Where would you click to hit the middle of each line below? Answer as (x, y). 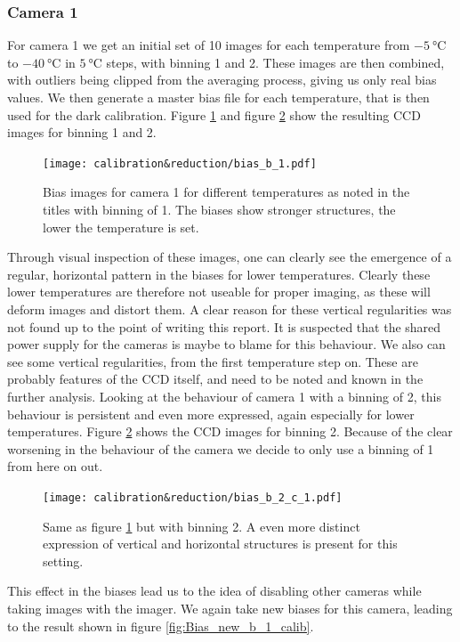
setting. (63, 561)
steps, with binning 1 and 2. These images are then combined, (275, 62)
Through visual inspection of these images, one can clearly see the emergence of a (230, 257)
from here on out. (55, 466)
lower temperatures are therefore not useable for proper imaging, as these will (219, 292)
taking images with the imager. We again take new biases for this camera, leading (230, 608)
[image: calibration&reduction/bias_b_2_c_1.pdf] (193, 497)
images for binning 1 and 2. (82, 132)
